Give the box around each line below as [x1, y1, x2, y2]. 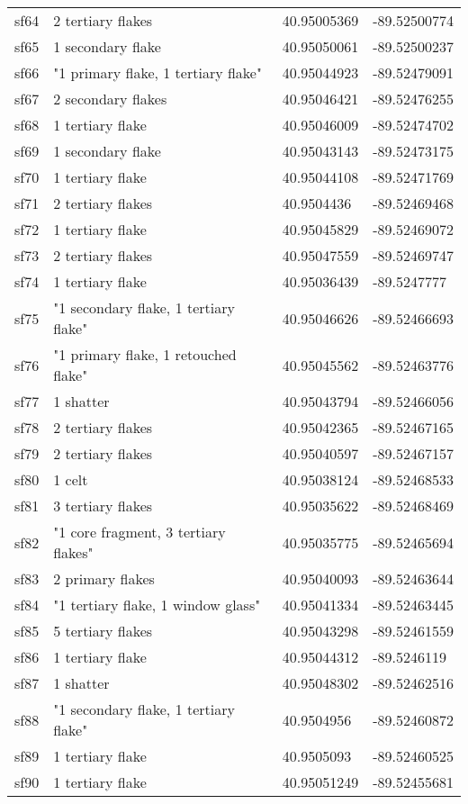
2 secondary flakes [53, 88, 167, 109]
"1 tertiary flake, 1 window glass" [53, 594, 261, 615]
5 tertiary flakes [53, 620, 153, 641]
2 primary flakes [53, 568, 155, 589]
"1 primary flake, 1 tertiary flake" [53, 62, 262, 83]
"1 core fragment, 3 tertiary [53, 521, 226, 542]
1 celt [53, 469, 88, 490]
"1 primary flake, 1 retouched [53, 344, 237, 365]
